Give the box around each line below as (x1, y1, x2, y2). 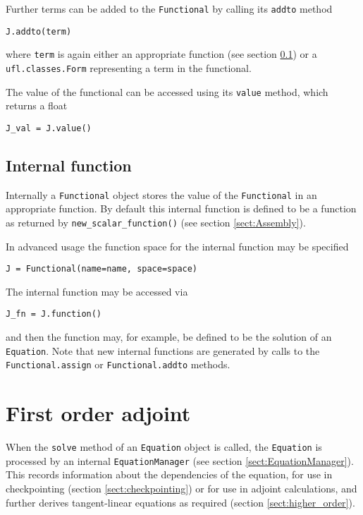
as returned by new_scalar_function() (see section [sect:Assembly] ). (6, 214, 306, 229)
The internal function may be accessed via (6, 284, 188, 298)
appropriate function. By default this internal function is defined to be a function (6, 201, 357, 216)
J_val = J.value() (6, 123, 92, 133)
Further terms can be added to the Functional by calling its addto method (6, 1, 333, 16)
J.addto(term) (6, 26, 72, 37)
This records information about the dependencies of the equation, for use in (6, 467, 333, 482)
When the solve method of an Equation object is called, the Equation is (6, 440, 322, 454)
